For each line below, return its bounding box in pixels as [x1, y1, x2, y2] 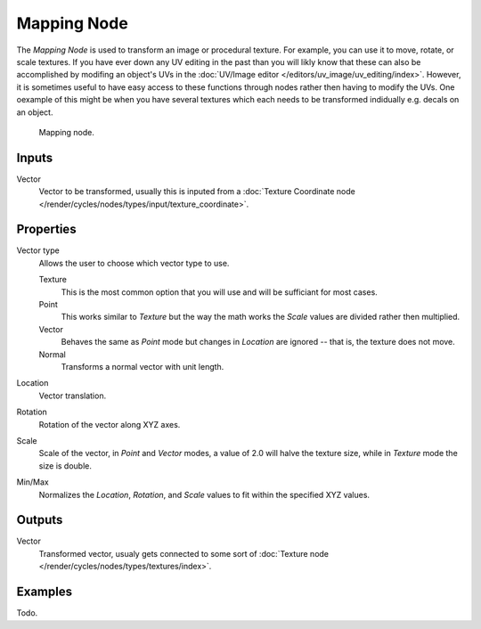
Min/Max [16, 477, 49, 487]
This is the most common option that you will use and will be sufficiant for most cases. [61, 286, 378, 298]
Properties [16, 222, 77, 237]
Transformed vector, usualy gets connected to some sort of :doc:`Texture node [38, 548, 330, 559]
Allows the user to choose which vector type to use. [38, 257, 230, 268]
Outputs [16, 512, 63, 527]
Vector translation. [38, 390, 107, 401]
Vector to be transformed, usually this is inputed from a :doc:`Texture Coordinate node [38, 186, 355, 197]
